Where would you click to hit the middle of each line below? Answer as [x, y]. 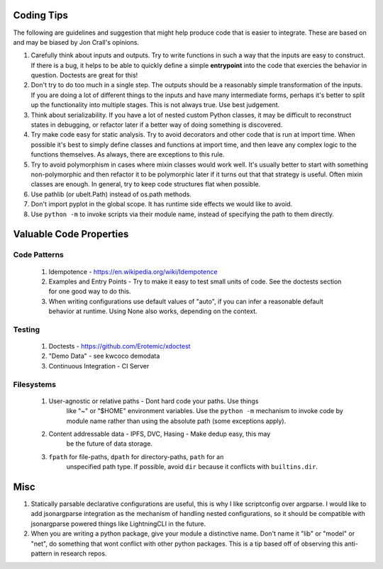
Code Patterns [38, 255]
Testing [27, 329]
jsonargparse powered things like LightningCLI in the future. [118, 524]
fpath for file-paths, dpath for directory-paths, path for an [136, 456]
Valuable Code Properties [71, 234]
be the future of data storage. [109, 444]
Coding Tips [41, 15]
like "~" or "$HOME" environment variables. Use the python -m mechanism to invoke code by [205, 411]
